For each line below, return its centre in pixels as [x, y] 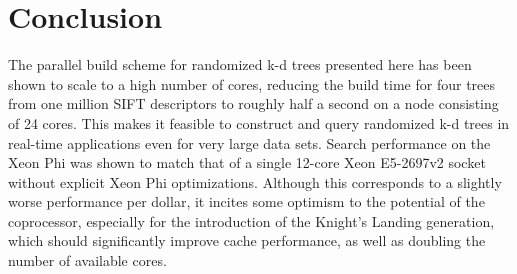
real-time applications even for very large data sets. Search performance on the [249, 142]
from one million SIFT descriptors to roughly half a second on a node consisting [253, 103]
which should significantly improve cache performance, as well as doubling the [247, 240]
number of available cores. [87, 260]
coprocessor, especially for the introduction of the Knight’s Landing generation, [251, 220]
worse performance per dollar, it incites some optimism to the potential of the [246, 201]
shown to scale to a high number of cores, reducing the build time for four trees [252, 83]
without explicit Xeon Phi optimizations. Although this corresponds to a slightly [255, 181]
